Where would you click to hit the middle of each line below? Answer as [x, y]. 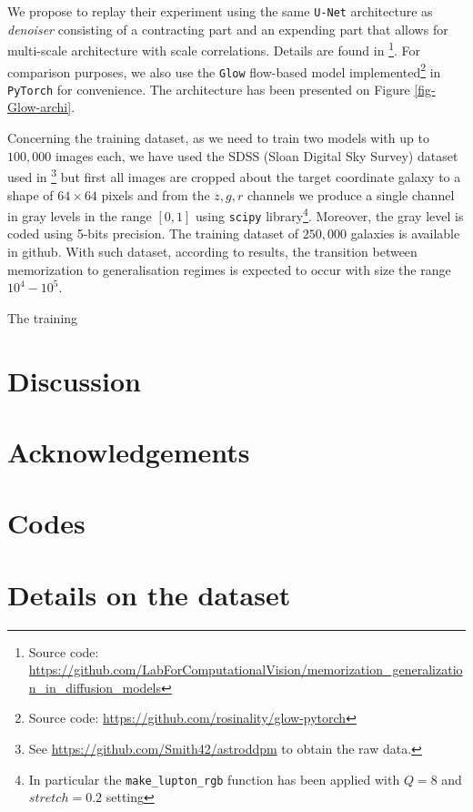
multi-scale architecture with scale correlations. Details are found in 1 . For [214, 49]
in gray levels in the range [80, 215]
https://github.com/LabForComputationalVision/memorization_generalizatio [246, 670]
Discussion [74, 380]
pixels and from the [156, 194]
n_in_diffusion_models [95, 687]
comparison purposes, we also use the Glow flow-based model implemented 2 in [224, 70]
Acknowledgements [129, 451]
